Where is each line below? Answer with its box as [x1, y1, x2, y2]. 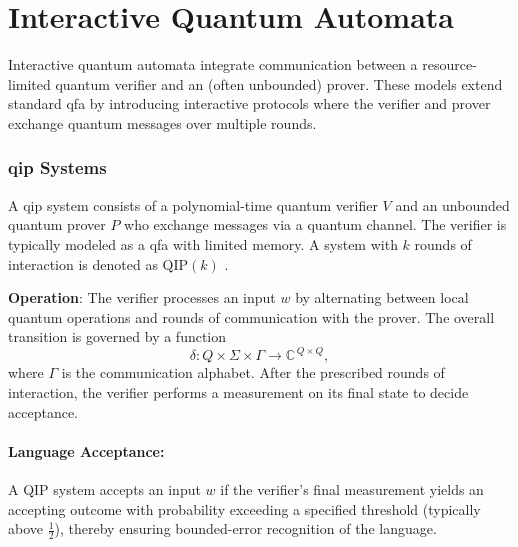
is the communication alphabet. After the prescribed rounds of [61, 362, 445, 383]
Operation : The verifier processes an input [8, 287, 276, 308]
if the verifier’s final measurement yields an [220, 478, 484, 499]
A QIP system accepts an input [8, 478, 201, 499]
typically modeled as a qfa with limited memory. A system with [8, 233, 398, 254]
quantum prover [8, 214, 106, 235]
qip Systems [8, 155, 107, 180]
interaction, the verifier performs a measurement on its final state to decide [8, 381, 469, 402]
